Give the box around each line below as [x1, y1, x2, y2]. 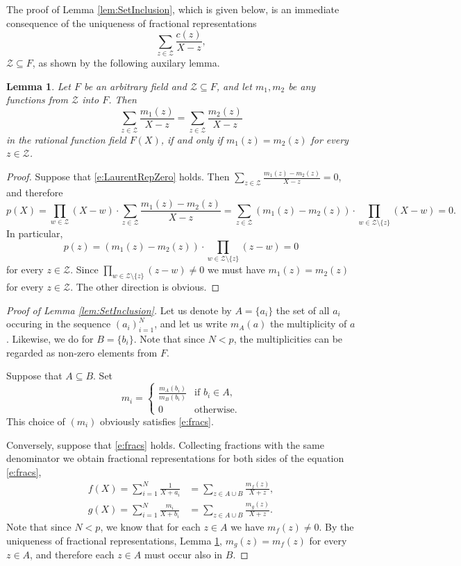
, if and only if [160, 132, 223, 146]
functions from [6, 92, 68, 107]
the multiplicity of [269, 316, 347, 331]
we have [230, 519, 265, 533]
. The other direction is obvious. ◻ [70, 279, 220, 293]
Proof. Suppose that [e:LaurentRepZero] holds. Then [6, 169, 230, 184]
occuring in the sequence [6, 316, 111, 331]
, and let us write [154, 316, 228, 331]
